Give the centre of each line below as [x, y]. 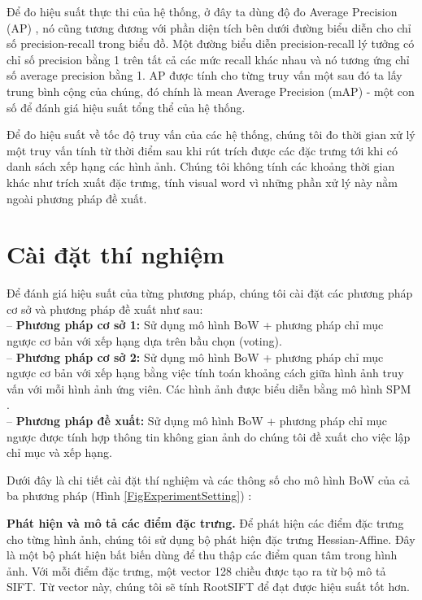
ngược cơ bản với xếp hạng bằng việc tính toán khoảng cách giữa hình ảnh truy [205, 373]
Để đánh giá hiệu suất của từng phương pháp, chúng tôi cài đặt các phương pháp [210, 293]
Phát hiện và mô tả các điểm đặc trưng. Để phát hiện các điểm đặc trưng [205, 522]
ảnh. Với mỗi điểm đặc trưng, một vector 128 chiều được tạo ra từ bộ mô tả [196, 570]
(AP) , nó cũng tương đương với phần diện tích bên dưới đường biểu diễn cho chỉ [209, 27]
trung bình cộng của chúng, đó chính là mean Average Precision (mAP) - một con [211, 91]
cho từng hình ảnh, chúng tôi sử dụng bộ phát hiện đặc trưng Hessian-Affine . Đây [211, 539]
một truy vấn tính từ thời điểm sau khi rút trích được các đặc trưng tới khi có [202, 150]
